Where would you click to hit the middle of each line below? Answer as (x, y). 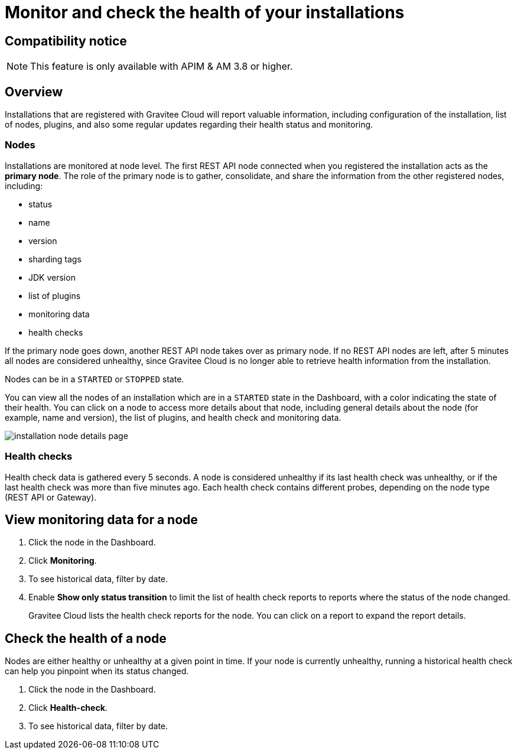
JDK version (52, 277)
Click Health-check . (68, 708)
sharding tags (55, 259)
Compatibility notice (66, 41)
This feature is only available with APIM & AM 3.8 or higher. (162, 66)
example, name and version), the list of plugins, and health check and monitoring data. (173, 417)
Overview (34, 92)
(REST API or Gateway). (51, 497)
